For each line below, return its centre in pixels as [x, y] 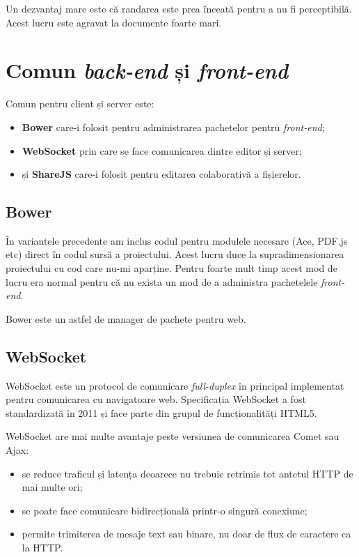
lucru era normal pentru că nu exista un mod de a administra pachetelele [162, 281]
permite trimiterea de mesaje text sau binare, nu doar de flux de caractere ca [186, 534]
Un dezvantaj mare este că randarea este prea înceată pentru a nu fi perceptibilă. [179, 8]
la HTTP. [42, 547]
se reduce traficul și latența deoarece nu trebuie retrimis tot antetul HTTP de [188, 473]
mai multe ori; [52, 487]
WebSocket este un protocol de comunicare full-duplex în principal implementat [175, 385]
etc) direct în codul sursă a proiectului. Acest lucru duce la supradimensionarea [175, 254]
